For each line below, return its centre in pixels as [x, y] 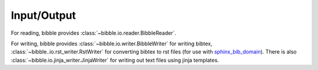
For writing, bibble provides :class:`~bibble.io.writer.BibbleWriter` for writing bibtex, [112, 44]
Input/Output [44, 15]
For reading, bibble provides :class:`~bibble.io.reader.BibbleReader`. [94, 33]
